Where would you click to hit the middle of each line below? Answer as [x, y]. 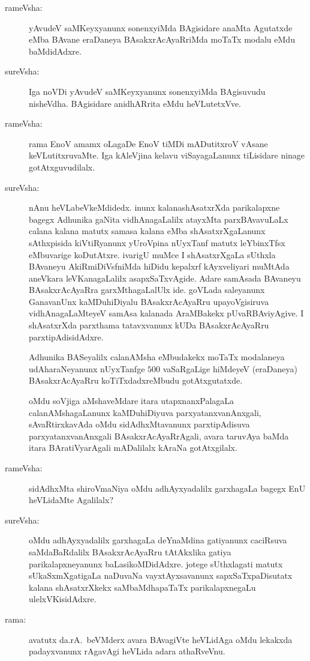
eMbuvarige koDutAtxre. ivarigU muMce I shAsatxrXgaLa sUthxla [152, 254]
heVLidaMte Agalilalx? [71, 500]
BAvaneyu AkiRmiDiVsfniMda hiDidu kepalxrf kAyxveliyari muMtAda [159, 266]
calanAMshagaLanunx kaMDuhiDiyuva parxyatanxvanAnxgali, [145, 412]
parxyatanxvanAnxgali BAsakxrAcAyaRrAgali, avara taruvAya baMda [159, 436]
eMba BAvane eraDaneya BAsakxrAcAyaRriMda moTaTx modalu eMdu [162, 39]
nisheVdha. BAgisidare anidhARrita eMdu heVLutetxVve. [135, 103]
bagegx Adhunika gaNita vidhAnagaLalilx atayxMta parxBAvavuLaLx [159, 219]
